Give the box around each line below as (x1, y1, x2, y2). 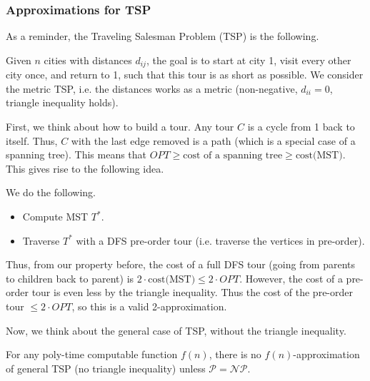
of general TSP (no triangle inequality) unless (6, 360, 206, 375)
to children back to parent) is (6, 270, 134, 285)
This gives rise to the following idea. (6, 161, 164, 176)
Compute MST (22, 209, 89, 224)
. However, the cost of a (239, 270, 343, 285)
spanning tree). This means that (6, 147, 147, 162)
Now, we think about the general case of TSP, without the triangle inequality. (6, 322, 346, 337)
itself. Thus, (6, 133, 58, 148)
